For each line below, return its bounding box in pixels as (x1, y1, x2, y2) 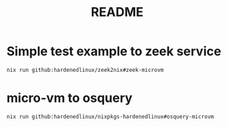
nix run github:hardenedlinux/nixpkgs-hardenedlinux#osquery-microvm (6, 113, 215, 120)
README (90, 4, 144, 20)
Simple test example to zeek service (6, 43, 222, 59)
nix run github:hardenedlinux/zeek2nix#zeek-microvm (6, 66, 164, 73)
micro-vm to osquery (6, 90, 133, 105)
